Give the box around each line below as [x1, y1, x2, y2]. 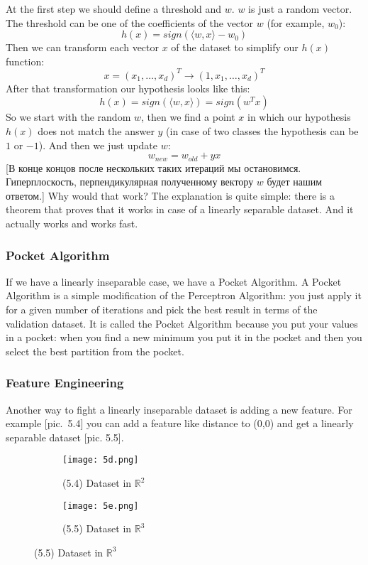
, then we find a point [141, 109, 235, 124]
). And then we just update [38, 137, 158, 152]
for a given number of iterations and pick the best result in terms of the [6, 302, 318, 317]
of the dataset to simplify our [171, 40, 299, 55]
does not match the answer [38, 124, 155, 139]
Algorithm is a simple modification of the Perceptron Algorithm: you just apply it [6, 288, 362, 303]
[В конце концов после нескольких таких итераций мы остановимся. [6, 160, 301, 175]
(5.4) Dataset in [62, 475, 132, 490]
